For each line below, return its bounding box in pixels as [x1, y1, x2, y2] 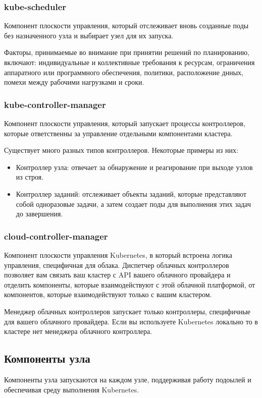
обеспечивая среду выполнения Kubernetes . [4, 384, 139, 394]
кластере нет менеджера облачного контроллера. [4, 326, 152, 336]
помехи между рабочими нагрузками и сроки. [4, 77, 144, 87]
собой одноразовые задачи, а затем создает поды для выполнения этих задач [16, 198, 251, 209]
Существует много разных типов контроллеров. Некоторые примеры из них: [4, 145, 238, 155]
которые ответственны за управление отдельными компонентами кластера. [4, 128, 233, 138]
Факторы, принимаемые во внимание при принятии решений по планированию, [4, 47, 250, 58]
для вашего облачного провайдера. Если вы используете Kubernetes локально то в [4, 316, 258, 326]
